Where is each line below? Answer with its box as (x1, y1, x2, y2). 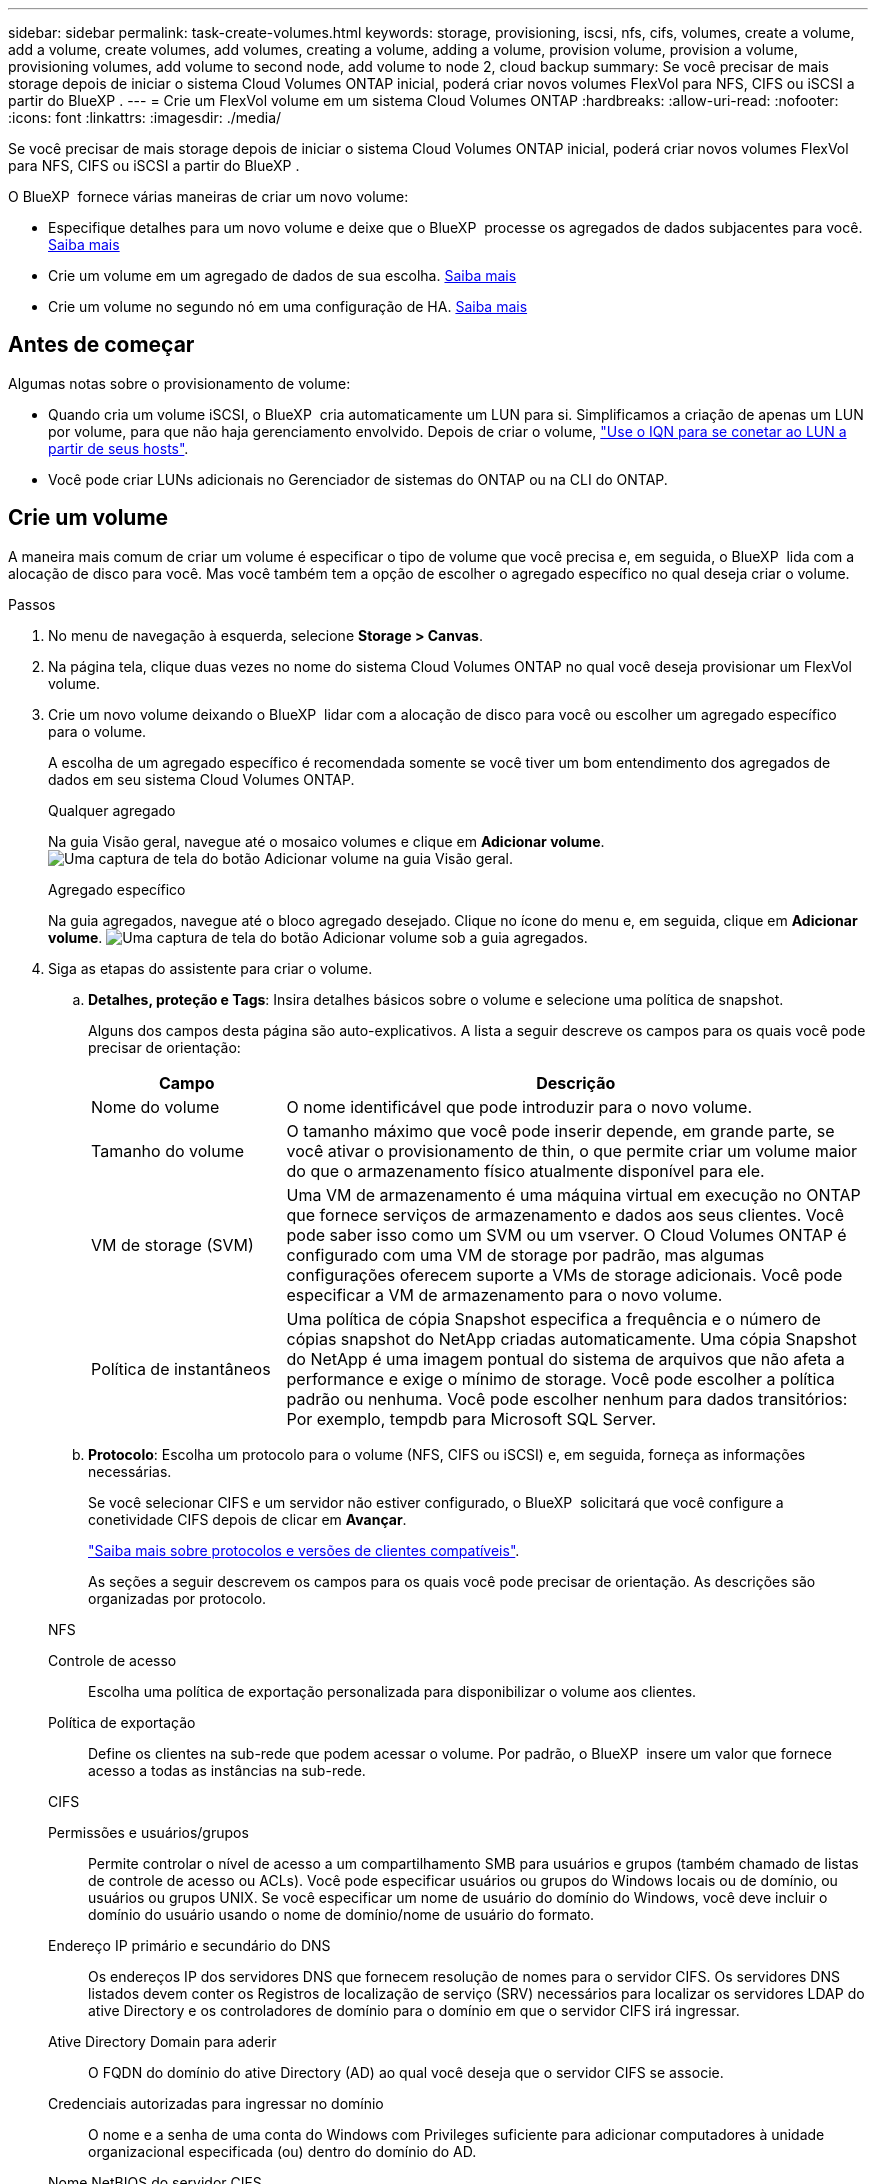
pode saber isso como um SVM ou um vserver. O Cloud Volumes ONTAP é (286, 1224, 847, 1245)
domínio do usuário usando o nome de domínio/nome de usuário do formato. (88, 1905, 595, 1923)
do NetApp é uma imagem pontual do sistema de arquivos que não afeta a (286, 1348, 845, 1369)
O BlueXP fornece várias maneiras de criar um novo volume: (8, 188, 409, 205)
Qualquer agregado (48, 801, 176, 819)
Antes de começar (8, 332, 195, 358)
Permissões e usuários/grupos (48, 1823, 249, 1841)
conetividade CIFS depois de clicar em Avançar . (88, 1510, 407, 1528)
